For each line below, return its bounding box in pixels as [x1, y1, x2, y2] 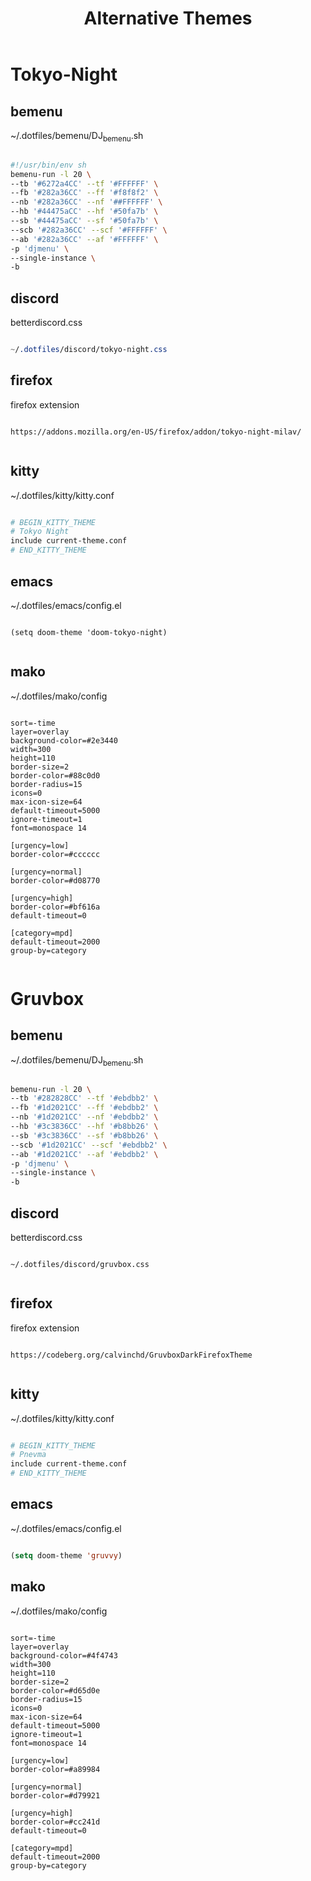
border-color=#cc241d [10, 1817, 101, 1827]
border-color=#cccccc [10, 849, 101, 859]
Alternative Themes [83, 7, 253, 30]
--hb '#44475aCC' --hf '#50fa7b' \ [10, 207, 159, 217]
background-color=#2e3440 [10, 735, 118, 746]
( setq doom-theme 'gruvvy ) [10, 1550, 123, 1561]
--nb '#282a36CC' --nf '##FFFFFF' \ [10, 197, 163, 207]
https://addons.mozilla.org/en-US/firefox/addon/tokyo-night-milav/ [10, 427, 302, 437]
